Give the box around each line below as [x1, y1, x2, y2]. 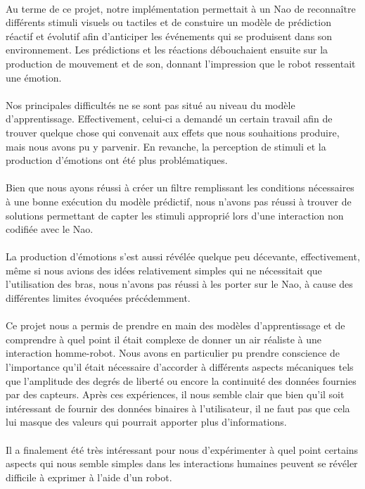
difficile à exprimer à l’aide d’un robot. [6, 469, 172, 484]
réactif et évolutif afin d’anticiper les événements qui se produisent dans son [6, 28, 333, 43]
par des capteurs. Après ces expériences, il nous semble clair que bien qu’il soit [6, 387, 345, 402]
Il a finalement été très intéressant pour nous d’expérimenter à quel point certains [6, 442, 359, 457]
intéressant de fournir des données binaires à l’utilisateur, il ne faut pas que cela [6, 400, 350, 415]
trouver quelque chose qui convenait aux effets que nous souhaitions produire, [6, 125, 340, 139]
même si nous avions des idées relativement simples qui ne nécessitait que [6, 262, 322, 277]
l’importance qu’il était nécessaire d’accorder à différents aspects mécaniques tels [6, 360, 354, 374]
